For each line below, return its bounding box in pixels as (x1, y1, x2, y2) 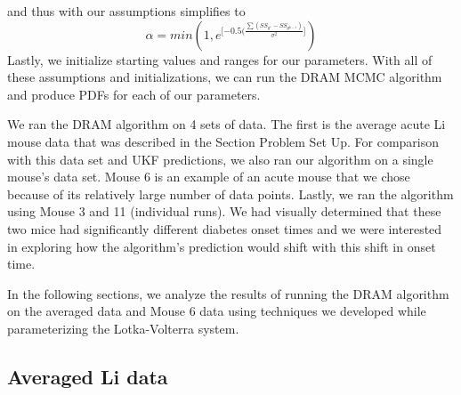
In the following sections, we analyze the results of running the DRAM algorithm (7, 284, 449, 302)
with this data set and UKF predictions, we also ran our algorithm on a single (7, 149, 433, 168)
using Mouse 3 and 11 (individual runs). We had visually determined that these (7, 202, 441, 221)
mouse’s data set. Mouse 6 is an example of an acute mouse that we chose (7, 167, 410, 186)
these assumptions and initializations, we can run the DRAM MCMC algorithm (7, 68, 442, 86)
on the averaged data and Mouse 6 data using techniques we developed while (7, 302, 426, 320)
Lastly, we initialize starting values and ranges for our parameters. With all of (7, 50, 433, 69)
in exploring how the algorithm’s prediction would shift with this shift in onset (7, 237, 436, 255)
